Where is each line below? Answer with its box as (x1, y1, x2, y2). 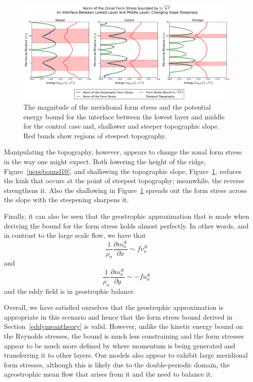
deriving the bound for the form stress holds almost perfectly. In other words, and (4, 220, 249, 230)
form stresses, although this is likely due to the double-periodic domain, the (4, 359, 230, 369)
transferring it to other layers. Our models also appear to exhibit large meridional (4, 350, 248, 360)
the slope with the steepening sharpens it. (4, 194, 129, 205)
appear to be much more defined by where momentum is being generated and (4, 340, 235, 350)
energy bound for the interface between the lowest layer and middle (23, 111, 225, 121)
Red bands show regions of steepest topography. (23, 130, 167, 140)
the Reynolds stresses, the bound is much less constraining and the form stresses (4, 331, 244, 341)
